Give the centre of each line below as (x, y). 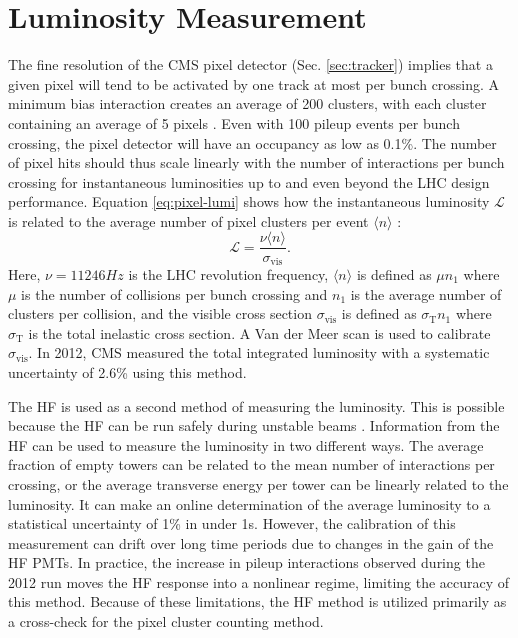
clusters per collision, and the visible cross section (160, 313)
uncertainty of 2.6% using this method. (127, 371)
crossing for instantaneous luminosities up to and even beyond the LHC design (249, 181)
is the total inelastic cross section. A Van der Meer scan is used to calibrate (259, 332)
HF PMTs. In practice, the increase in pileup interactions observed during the (246, 562)
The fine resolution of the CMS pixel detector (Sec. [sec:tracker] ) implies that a (250, 64)
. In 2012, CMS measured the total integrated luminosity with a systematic (259, 352)
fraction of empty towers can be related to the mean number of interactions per (251, 464)
